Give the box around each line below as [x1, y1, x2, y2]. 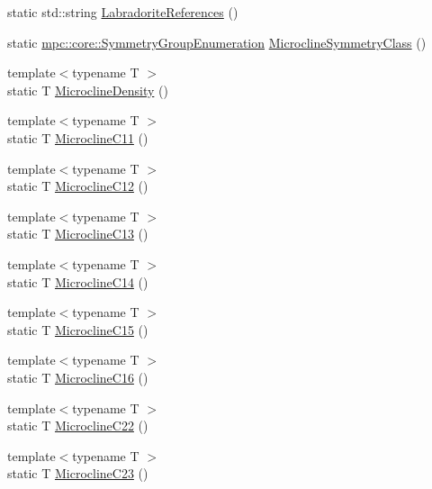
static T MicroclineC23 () [7, 464, 148, 483]
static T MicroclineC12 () [7, 177, 148, 195]
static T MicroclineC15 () [7, 320, 148, 339]
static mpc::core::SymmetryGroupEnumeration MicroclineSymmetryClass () [7, 32, 427, 51]
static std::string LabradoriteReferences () [7, 3, 238, 21]
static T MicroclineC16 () [7, 367, 148, 386]
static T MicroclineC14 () [7, 272, 148, 291]
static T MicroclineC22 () [7, 416, 148, 435]
